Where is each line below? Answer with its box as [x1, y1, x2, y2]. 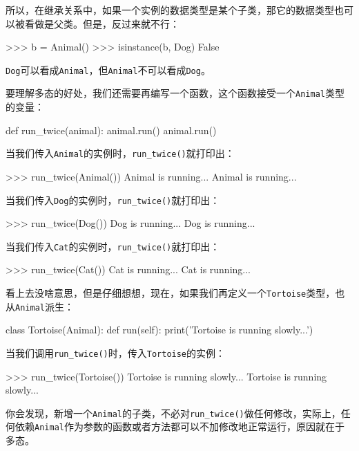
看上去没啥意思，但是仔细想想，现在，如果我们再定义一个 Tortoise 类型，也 [6, 286, 345, 300]
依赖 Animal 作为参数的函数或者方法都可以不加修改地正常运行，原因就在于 [14, 419, 345, 434]
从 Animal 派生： [6, 299, 74, 313]
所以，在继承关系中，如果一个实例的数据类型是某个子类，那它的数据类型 [6, 3, 334, 17]
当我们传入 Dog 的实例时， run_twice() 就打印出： [6, 192, 220, 207]
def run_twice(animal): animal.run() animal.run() [6, 122, 217, 137]
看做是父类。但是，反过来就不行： [24, 16, 179, 30]
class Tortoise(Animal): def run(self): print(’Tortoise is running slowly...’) [6, 322, 313, 337]
